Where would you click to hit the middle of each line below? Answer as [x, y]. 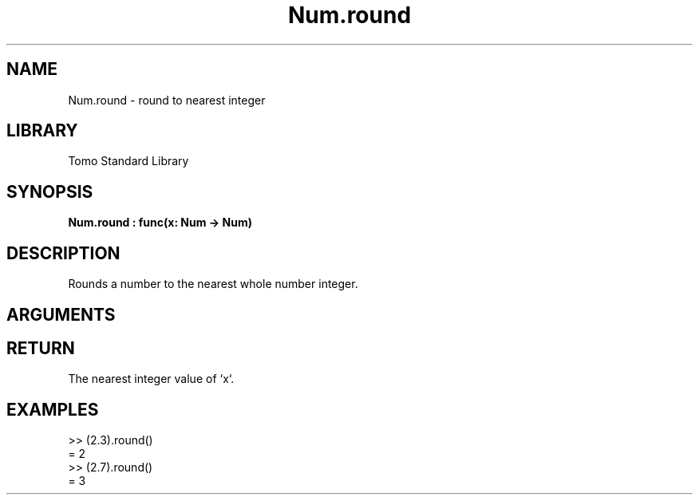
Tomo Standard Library [128, 161]
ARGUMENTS [61, 314]
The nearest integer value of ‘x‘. [151, 379]
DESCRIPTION [63, 253]
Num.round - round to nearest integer [167, 100]
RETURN [41, 348]
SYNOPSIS [50, 191]
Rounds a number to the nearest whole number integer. [213, 284]
